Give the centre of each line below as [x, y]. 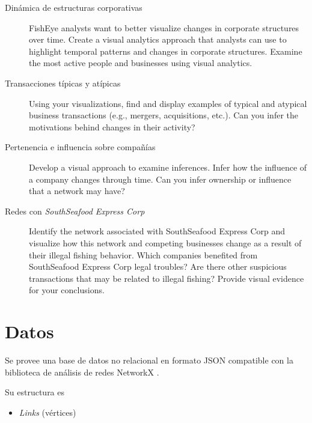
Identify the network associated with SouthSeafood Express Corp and [157, 231]
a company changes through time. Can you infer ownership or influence [160, 179]
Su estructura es [35, 392]
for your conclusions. [67, 290]
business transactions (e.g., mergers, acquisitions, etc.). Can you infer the [164, 115]
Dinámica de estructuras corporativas [74, 7]
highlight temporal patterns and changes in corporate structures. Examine [166, 51]
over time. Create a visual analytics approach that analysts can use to [158, 39]
